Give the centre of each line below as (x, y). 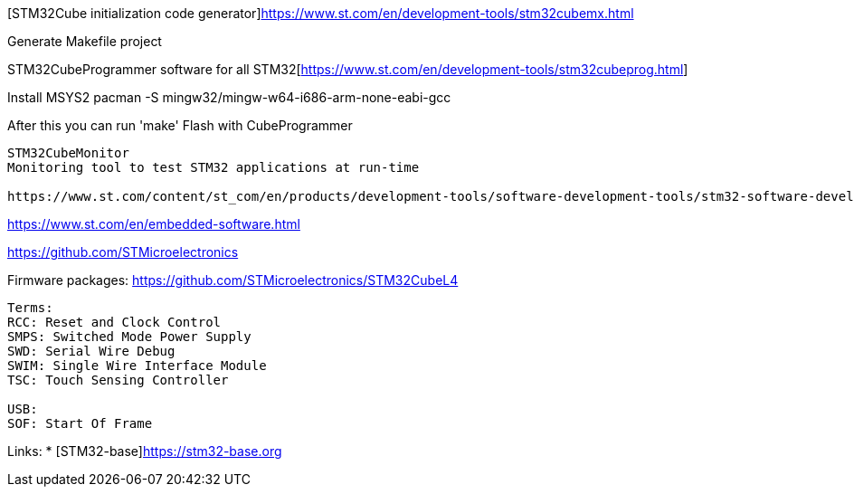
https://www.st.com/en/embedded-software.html (154, 224)
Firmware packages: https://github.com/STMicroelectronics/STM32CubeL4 (233, 280)
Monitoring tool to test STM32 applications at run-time (213, 167)
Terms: (30, 308)
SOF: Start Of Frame (80, 423)
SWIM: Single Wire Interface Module (137, 366)
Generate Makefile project (85, 41)
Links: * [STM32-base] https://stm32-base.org (145, 451)
